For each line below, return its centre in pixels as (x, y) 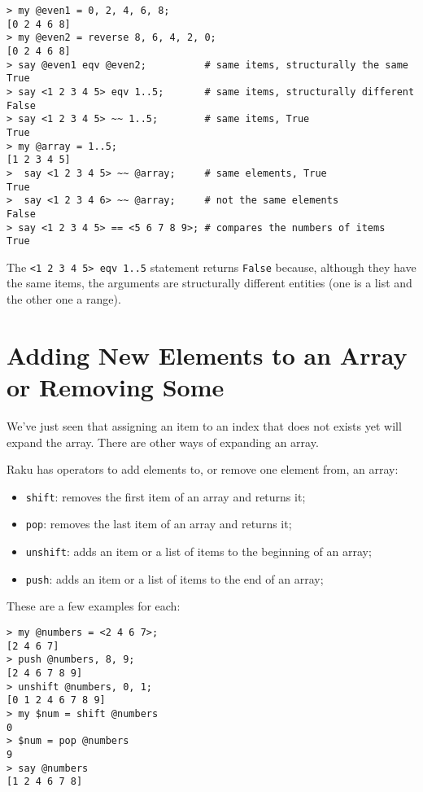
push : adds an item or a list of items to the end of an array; (174, 578)
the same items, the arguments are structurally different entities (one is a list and (209, 283)
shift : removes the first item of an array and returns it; (166, 496)
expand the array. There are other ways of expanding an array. (163, 442)
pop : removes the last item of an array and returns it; (159, 524)
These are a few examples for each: (94, 606)
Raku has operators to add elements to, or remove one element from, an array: (203, 469)
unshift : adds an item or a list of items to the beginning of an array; (198, 551)
